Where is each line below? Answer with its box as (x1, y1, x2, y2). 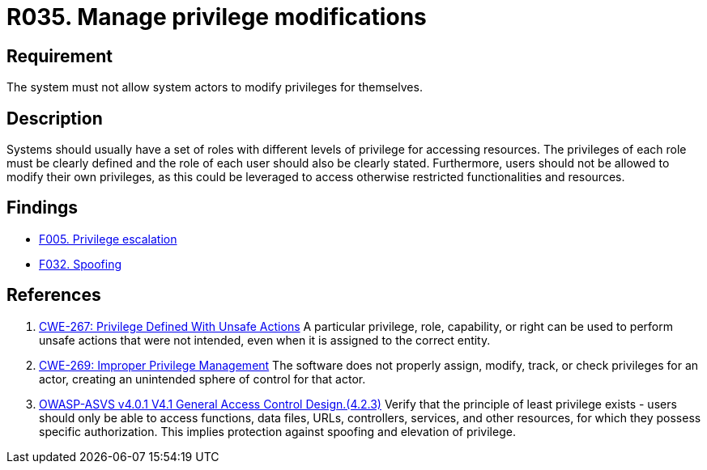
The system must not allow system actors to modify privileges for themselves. (6, 80, 423, 95)
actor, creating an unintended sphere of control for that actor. (39, 371, 366, 386)
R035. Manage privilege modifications (6, 3, 427, 31)
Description (6, 108, 103, 129)
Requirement (6, 45, 113, 66)
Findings (6, 197, 79, 218)
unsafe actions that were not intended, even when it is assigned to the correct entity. (39, 332, 491, 347)
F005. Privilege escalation (39, 231, 177, 246)
